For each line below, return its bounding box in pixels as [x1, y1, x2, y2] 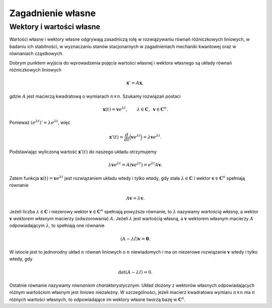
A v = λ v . [126, 196, 145, 201]
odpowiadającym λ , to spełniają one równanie [9, 222, 105, 229]
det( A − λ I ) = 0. [118, 269, 153, 275]
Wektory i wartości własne [9, 22, 101, 31]
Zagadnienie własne [9, 8, 96, 19]
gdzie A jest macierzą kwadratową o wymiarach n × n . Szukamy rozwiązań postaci [9, 93, 181, 99]
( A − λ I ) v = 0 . [120, 236, 151, 241]
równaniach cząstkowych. [9, 50, 63, 56]
